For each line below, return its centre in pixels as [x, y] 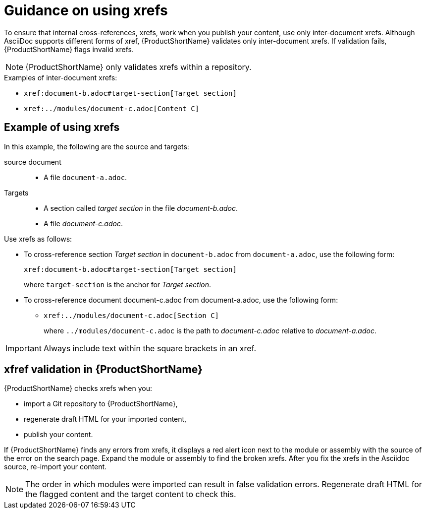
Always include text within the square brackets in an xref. [150, 348]
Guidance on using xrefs [86, 10]
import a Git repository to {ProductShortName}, [101, 404]
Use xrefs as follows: [38, 239]
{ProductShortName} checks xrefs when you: [78, 388]
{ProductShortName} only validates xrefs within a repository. [138, 67]
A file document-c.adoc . [83, 223]
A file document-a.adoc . [85, 177]
